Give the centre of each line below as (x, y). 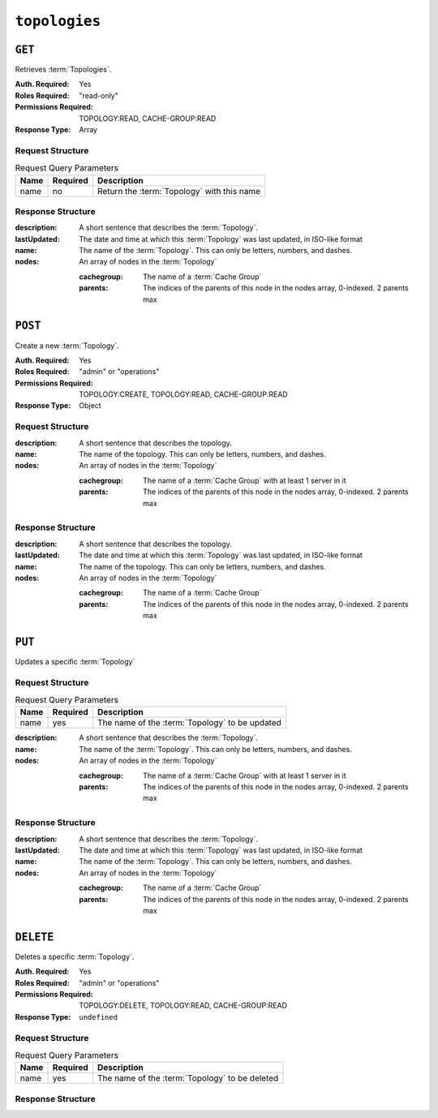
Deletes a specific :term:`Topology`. (75, 957)
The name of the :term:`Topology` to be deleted (188, 1078)
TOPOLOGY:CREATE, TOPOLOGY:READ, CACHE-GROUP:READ (183, 394)
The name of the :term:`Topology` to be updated (189, 723)
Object (90, 406)
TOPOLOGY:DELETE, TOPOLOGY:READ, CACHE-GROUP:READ (183, 1005)
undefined (98, 1017)
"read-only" (99, 95)
